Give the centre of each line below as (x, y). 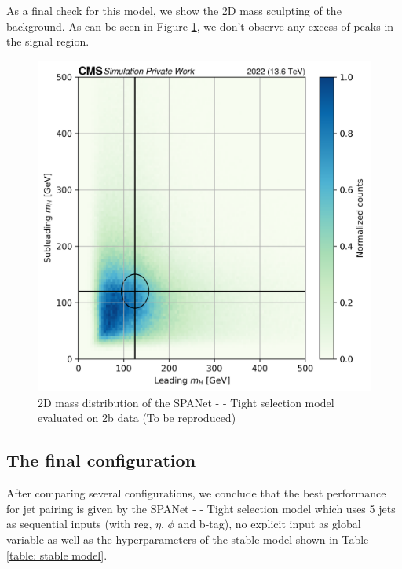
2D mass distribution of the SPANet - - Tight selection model (186, 402)
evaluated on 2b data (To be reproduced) (137, 418)
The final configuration (101, 460)
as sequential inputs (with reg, (79, 524)
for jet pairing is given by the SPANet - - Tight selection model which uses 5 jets (201, 508)
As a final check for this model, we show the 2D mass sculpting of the (174, 10)
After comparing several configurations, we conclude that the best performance (196, 493)
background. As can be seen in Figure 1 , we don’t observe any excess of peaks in (200, 26)
